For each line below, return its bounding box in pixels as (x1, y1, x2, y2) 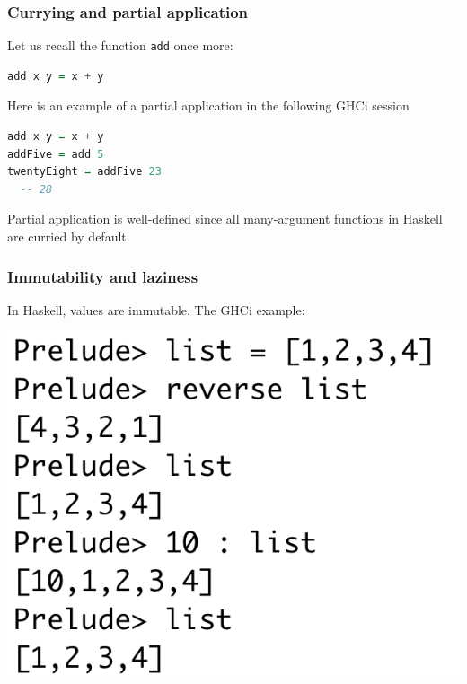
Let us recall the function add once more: (7, 36, 233, 55)
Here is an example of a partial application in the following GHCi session (7, 96, 410, 115)
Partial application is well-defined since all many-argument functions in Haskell (7, 209, 443, 228)
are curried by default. (7, 227, 130, 246)
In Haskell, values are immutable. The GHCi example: (7, 300, 305, 319)
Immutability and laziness (7, 265, 198, 287)
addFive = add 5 (7, 147, 104, 161)
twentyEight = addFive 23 (7, 165, 162, 179)
